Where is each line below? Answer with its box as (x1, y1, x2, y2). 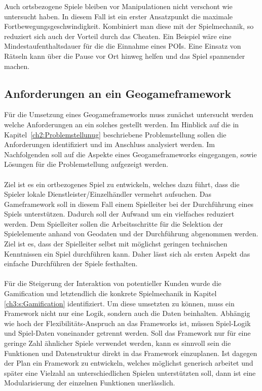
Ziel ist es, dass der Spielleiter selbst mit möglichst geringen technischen (4, 238, 228, 249)
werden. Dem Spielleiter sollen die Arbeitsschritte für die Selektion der (4, 218, 223, 229)
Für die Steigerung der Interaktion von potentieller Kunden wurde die (4, 278, 221, 289)
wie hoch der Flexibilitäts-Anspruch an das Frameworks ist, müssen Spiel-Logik (4, 317, 251, 328)
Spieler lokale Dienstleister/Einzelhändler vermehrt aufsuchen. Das (4, 189, 212, 199)
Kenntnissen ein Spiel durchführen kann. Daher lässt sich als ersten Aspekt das (4, 248, 250, 259)
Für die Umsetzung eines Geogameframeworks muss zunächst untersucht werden (4, 109, 253, 120)
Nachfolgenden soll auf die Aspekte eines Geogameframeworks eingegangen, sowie (4, 149, 257, 159)
